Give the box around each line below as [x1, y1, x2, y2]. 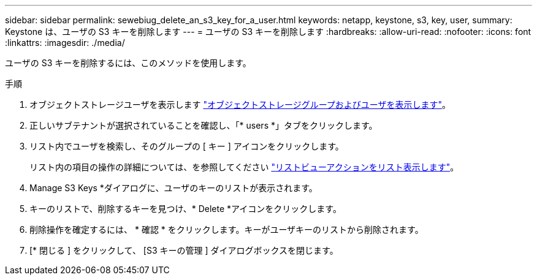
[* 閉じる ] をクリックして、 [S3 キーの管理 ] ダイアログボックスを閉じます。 [29, 245, 338, 255]
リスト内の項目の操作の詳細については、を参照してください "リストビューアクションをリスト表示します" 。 [29, 162, 459, 172]
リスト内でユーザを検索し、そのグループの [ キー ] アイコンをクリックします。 [29, 141, 344, 151]
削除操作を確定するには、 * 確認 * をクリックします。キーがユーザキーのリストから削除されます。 [29, 224, 424, 235]
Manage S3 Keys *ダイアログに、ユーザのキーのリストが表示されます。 [29, 183, 318, 193]
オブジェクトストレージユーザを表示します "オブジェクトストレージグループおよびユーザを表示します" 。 [29, 99, 451, 110]
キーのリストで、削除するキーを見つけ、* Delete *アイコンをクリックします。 [29, 203, 341, 214]
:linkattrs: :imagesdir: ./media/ [5, 37, 125, 48]
